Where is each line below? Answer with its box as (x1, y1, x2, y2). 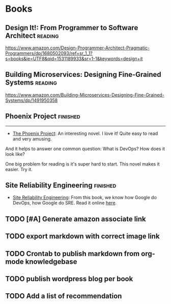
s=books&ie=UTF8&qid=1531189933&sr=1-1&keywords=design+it (5, 56, 143, 62)
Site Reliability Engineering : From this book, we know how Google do (12, 195, 157, 201)
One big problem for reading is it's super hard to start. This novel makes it (5, 161, 160, 167)
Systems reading (5, 78, 57, 87)
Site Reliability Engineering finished (5, 181, 117, 190)
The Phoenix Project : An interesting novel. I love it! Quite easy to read (12, 130, 158, 136)
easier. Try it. (5, 166, 33, 172)
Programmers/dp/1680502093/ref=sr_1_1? (5, 50, 93, 56)
